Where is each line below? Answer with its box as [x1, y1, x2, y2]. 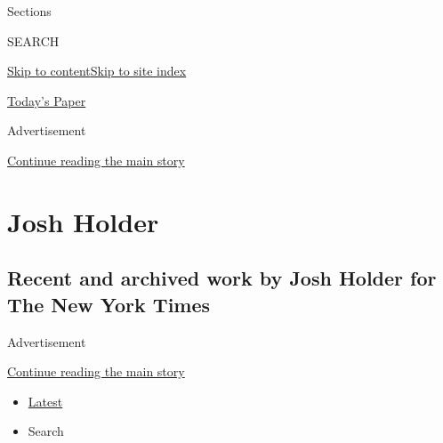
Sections [7, 2, 52, 20]
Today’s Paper [7, 91, 86, 109]
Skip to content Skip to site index [7, 61, 187, 80]
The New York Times [7, 290, 211, 318]
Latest [28, 391, 63, 410]
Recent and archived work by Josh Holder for [7, 264, 437, 292]
